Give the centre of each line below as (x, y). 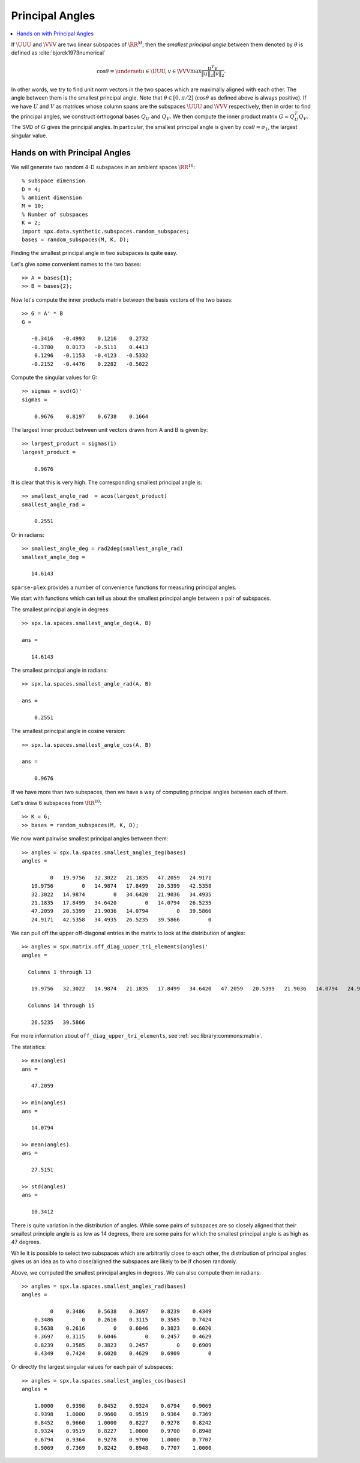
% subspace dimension (53, 181)
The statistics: (28, 1047)
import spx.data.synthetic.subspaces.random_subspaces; (106, 231)
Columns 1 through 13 (60, 972)
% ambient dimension (52, 197)
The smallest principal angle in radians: (59, 670)
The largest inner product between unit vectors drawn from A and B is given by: (109, 429)
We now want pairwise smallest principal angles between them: (90, 839)
